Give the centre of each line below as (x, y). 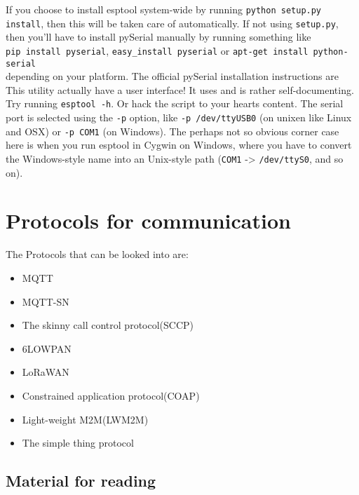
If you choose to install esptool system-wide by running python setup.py (164, 9)
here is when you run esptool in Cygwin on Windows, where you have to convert (179, 145)
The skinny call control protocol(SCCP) (108, 325)
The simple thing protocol (78, 443)
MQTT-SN (46, 301)
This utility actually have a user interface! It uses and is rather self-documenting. (180, 89)
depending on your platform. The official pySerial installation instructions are (172, 76)
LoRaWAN (46, 372)
